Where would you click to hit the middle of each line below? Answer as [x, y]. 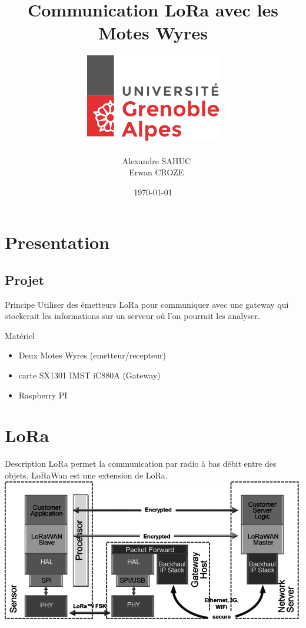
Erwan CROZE [157, 172]
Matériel [20, 335]
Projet [25, 279]
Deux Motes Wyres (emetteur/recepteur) [92, 355]
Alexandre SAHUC [156, 160]
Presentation [57, 242]
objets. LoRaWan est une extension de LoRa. [86, 475]
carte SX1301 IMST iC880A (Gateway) [89, 375]
